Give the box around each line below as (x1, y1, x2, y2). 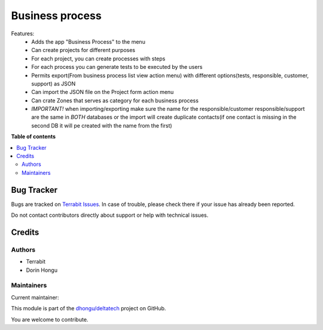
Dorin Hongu (26, 267, 58, 274)
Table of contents (11, 133, 56, 140)
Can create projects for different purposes (31, 47, 136, 54)
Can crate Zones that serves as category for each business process (31, 96, 199, 104)
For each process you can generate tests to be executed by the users (31, 63, 203, 71)
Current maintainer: (11, 293, 59, 301)
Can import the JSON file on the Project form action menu (31, 89, 174, 96)
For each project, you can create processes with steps (31, 55, 166, 62)
